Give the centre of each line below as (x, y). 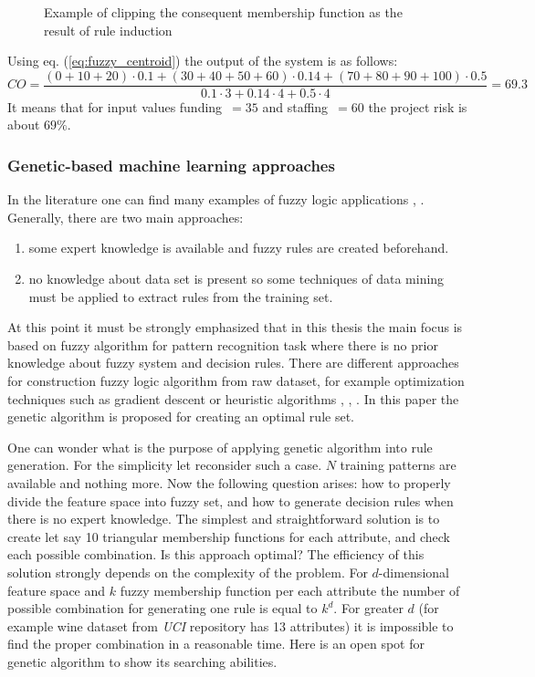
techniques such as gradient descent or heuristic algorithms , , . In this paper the (233, 398)
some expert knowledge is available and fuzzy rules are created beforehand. (239, 248)
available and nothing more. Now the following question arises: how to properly (229, 482)
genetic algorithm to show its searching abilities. (142, 661)
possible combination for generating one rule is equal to (163, 608)
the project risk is (418, 106)
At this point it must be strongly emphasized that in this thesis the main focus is (235, 327)
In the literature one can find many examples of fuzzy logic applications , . (216, 199)
